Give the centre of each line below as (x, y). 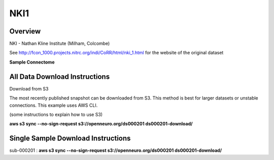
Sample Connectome (32, 62)
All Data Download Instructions (60, 76)
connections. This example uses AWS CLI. (54, 105)
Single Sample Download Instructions (70, 138)
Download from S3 (29, 88)
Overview (25, 31)
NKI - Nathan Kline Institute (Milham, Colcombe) (60, 44)
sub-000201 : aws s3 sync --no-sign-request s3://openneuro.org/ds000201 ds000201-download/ (116, 150)
